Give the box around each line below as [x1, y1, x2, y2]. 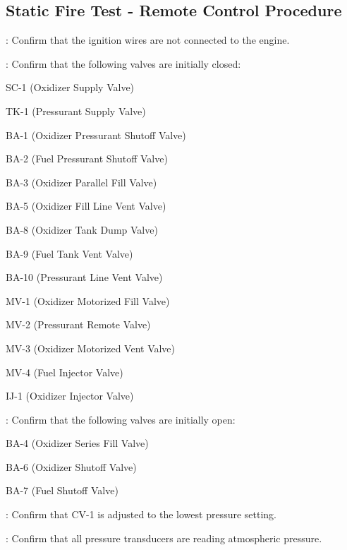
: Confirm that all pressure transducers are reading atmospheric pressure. [6, 530, 322, 545]
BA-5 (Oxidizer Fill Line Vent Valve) [6, 198, 166, 213]
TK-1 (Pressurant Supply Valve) [6, 103, 146, 118]
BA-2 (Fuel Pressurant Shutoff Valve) [6, 151, 168, 166]
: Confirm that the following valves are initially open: [6, 412, 236, 426]
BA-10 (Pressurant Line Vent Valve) [6, 270, 163, 285]
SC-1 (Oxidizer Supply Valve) [6, 80, 135, 95]
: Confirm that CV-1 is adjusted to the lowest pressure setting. [6, 507, 276, 522]
